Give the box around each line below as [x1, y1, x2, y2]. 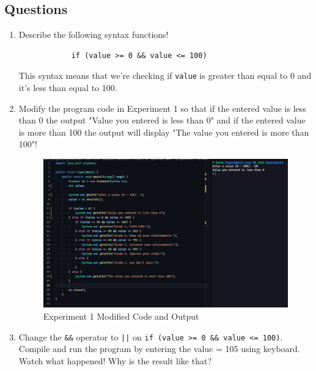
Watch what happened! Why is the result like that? [18, 354, 212, 367]
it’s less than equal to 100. [18, 81, 117, 94]
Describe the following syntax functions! [18, 28, 169, 41]
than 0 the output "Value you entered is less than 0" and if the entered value [18, 114, 306, 127]
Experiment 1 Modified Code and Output [43, 310, 199, 323]
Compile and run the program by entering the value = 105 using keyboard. [18, 342, 300, 355]
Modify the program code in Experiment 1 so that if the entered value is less [18, 101, 306, 114]
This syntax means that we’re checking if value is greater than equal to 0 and [18, 69, 312, 82]
